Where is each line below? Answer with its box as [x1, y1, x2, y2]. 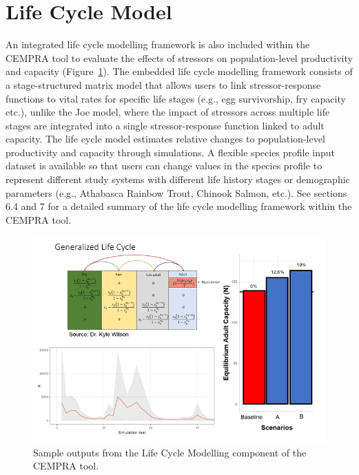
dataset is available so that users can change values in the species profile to [6, 158, 322, 173]
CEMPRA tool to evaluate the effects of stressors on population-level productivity [6, 50, 353, 65]
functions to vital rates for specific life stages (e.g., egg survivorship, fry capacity [6, 91, 346, 105]
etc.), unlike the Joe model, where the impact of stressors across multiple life [6, 105, 330, 119]
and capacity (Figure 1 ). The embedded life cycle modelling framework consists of [6, 64, 353, 78]
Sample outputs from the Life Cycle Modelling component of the [33, 445, 307, 459]
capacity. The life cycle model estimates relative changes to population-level [6, 131, 325, 146]
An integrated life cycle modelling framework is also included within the [6, 37, 310, 52]
